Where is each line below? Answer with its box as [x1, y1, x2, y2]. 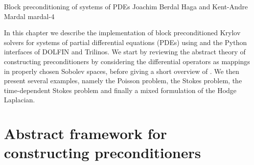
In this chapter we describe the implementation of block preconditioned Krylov [4, 27, 241, 38]
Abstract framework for [4, 123, 167, 143]
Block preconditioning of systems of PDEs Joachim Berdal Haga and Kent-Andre [4, 1, 248, 11]
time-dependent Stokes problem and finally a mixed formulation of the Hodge [4, 85, 237, 95]
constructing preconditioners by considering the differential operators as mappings [4, 56, 250, 66]
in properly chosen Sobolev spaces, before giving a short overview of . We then [4, 66, 239, 76]
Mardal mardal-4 [4, 11, 55, 21]
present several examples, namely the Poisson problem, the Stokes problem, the [4, 75, 242, 86]
